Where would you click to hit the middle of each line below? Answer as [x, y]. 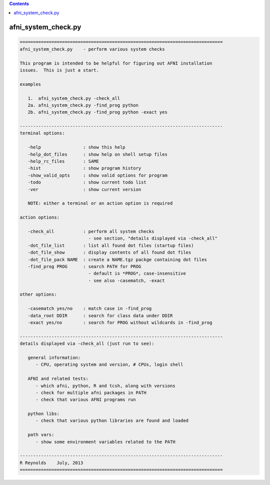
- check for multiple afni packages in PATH [91, 393]
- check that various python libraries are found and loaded [112, 421]
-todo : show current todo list [87, 182]
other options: [38, 295]
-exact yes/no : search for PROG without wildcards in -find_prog [120, 323]
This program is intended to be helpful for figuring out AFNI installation [116, 63]
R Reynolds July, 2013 [51, 463]
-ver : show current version [84, 189]
